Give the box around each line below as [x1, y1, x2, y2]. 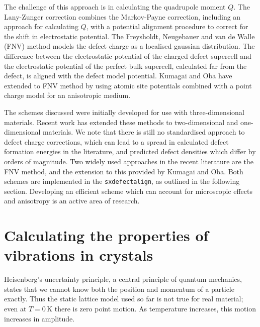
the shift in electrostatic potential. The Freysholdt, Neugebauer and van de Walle [4, 31, 255, 41]
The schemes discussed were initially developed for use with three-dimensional [4, 106, 244, 117]
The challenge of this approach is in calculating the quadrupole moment [4, 2, 226, 12]
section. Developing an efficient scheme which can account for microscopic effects [4, 185, 252, 196]
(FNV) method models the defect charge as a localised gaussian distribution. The [4, 41, 255, 51]
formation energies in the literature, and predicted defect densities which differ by [4, 146, 256, 157]
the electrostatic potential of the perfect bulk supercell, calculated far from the [4, 60, 247, 71]
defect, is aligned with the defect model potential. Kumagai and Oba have [4, 70, 232, 81]
